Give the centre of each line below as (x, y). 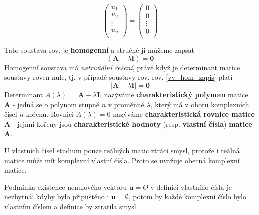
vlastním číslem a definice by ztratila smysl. (71, 206)
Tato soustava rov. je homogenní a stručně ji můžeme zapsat (99, 50)
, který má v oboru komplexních (200, 104)
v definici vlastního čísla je (191, 187)
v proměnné (126, 104)
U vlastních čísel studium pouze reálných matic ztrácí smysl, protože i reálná (122, 150)
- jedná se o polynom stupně (56, 104)
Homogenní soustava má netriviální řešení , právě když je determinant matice (122, 67)
